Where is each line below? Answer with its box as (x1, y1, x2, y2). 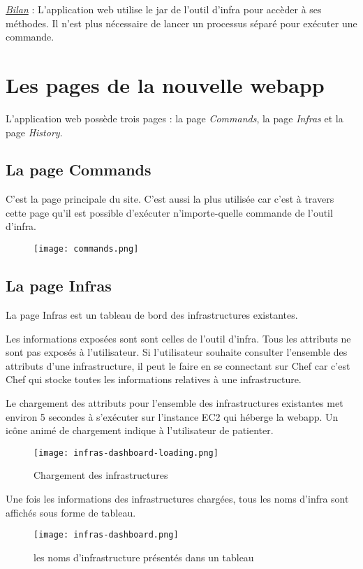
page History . (6, 124, 63, 139)
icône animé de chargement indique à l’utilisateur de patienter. (6, 423, 274, 438)
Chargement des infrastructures (34, 468, 168, 482)
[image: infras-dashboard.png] (34, 530, 179, 540)
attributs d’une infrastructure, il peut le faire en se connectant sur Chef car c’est (6, 358, 350, 373)
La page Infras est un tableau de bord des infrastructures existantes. (6, 307, 298, 322)
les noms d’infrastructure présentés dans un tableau (34, 549, 254, 564)
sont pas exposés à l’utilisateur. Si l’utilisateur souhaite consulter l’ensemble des (6, 345, 348, 359)
